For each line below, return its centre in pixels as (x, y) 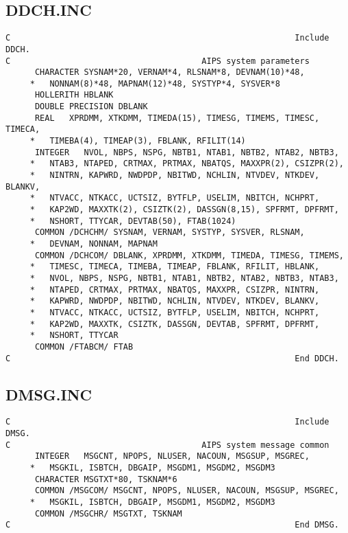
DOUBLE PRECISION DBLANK (91, 107)
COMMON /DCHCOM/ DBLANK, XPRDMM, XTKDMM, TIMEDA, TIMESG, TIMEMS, (189, 255)
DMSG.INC (49, 394)
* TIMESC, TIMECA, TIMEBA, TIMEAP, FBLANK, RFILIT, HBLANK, (175, 267)
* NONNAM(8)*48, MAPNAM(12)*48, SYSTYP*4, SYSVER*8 (155, 83)
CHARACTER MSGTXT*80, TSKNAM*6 (106, 479)
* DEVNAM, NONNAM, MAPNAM (94, 244)
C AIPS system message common (167, 445)
